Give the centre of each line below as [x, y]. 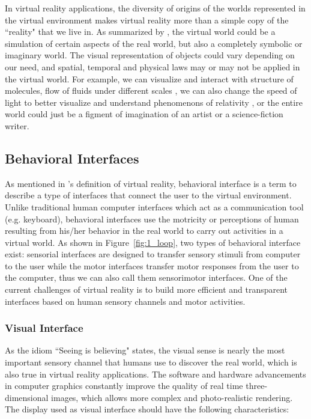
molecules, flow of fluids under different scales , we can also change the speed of [151, 90]
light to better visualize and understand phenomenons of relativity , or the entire [154, 102]
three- [257, 386]
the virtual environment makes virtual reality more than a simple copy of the [147, 20]
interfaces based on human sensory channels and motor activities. [125, 301]
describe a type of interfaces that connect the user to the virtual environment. [148, 195]
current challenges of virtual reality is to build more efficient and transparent [146, 289]
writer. [17, 125]
